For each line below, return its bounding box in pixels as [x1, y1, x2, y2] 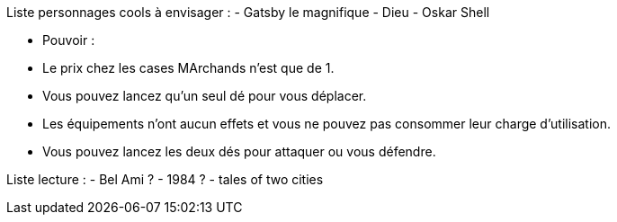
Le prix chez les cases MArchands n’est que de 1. [42, 60, 335, 75]
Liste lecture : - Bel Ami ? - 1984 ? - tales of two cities [6, 172, 324, 187]
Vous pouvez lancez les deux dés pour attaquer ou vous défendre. [42, 144, 436, 159]
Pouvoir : [42, 32, 95, 48]
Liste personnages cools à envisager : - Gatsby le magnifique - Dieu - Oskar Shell [6, 4, 490, 20]
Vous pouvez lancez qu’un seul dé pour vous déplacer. [42, 88, 367, 103]
